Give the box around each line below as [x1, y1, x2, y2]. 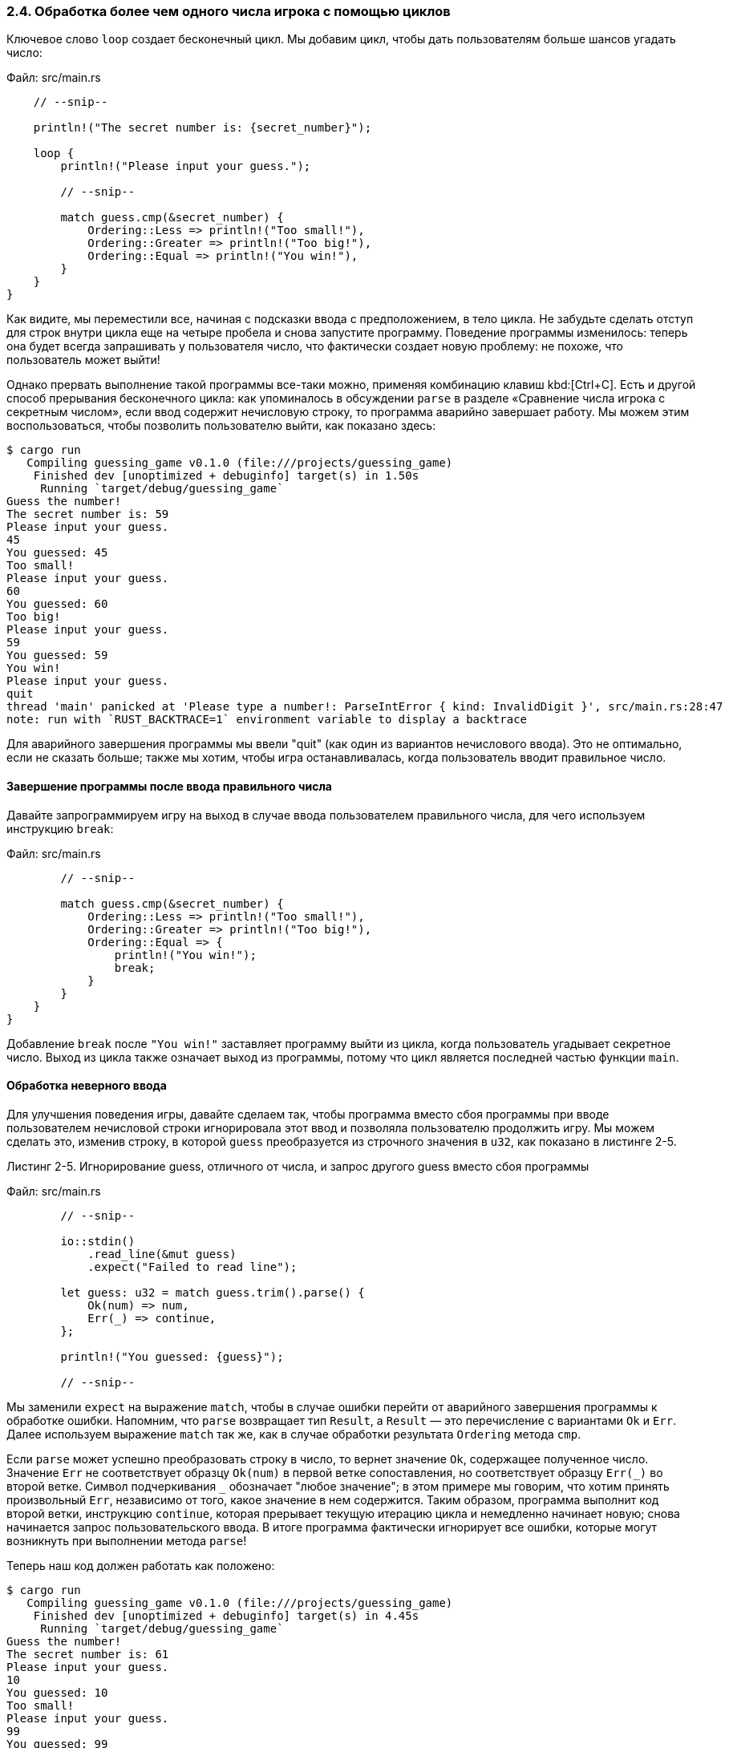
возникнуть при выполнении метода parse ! [6, 1533, 247, 1548]
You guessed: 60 [6, 597, 108, 611]
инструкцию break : [6, 821, 114, 836]
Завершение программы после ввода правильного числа [6, 779, 332, 793]
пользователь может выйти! [6, 353, 160, 367]
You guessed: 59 [6, 649, 108, 662]
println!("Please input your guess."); [60, 160, 311, 173]
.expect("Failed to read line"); [87, 1260, 298, 1273]
